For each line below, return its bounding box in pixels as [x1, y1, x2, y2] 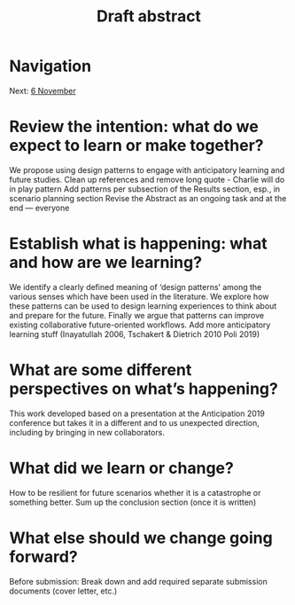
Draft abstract [96, 6, 202, 27]
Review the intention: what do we [9, 117, 259, 137]
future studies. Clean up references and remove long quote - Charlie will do [9, 174, 285, 185]
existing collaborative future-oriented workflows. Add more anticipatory [9, 319, 271, 330]
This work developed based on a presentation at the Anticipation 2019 [9, 408, 266, 419]
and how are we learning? [9, 253, 202, 272]
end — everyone [9, 202, 70, 213]
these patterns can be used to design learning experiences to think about [9, 300, 277, 311]
